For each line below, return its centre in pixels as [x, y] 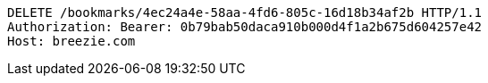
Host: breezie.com [72, 41]
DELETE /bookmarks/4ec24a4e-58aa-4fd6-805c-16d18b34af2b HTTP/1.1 [245, 12]
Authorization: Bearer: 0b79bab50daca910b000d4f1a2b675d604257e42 [245, 27]
